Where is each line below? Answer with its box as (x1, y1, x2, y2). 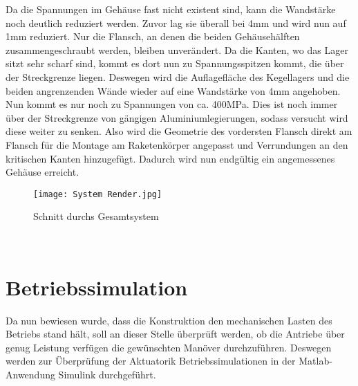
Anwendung (6, 367, 55, 382)
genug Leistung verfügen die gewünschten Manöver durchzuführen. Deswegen (6, 340, 332, 354)
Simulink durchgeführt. (58, 367, 156, 382)
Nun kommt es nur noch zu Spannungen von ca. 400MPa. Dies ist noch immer (6, 97, 338, 111)
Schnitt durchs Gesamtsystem (33, 209, 159, 223)
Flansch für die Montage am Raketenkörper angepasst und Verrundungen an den (6, 137, 348, 151)
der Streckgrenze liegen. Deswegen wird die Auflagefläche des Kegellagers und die (6, 69, 350, 84)
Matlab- (299, 353, 332, 368)
